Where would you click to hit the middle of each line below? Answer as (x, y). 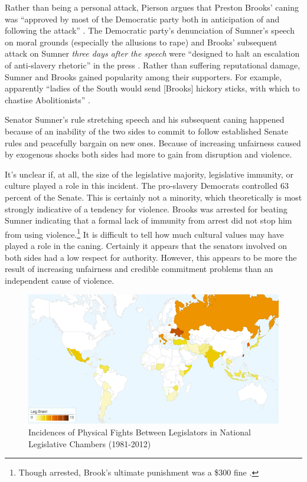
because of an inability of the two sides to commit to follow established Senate (146, 131)
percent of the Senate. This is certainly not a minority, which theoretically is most (153, 197)
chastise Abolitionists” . (48, 99)
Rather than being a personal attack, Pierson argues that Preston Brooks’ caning (152, 7)
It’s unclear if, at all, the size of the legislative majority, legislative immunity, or (149, 174)
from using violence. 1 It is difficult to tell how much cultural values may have (144, 233)
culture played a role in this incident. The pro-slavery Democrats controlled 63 (147, 186)
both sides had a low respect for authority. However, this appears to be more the (151, 257)
